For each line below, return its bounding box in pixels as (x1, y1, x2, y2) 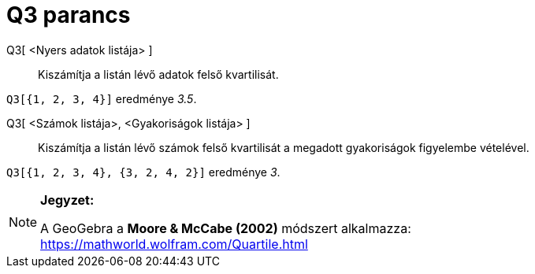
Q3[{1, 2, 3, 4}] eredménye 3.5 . (6, 91, 197, 106)
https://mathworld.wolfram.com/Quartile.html (40, 235, 308, 252)
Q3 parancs (6, 2, 131, 28)
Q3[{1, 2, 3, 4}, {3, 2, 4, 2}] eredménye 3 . (6, 165, 281, 179)
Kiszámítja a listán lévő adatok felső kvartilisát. (38, 67, 279, 81)
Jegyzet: (40, 191, 95, 208)
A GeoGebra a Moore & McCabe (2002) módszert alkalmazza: (40, 220, 411, 236)
